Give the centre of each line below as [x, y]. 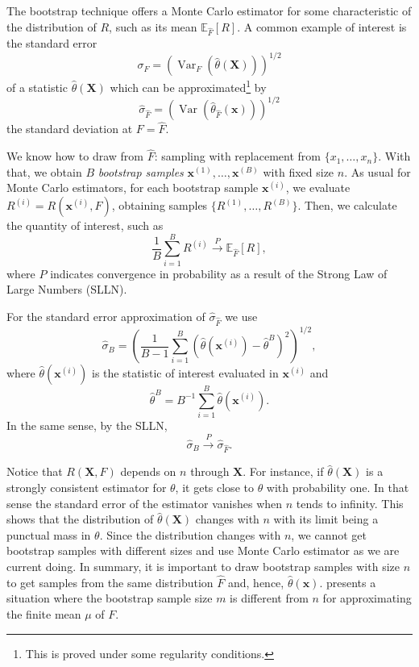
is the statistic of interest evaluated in [185, 373]
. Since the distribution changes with [190, 534]
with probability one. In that [338, 488]
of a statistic [37, 88]
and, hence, [256, 582]
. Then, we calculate [347, 205]
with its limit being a [326, 519]
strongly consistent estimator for [87, 488]
